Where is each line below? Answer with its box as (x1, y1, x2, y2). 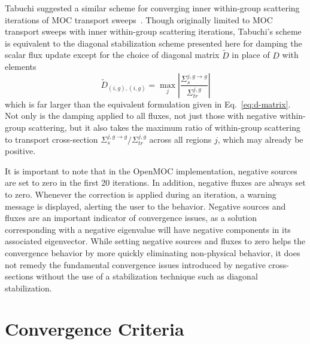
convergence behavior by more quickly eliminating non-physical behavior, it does (5, 246, 300, 259)
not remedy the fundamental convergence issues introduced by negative (5, 258, 266, 271)
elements (5, 60, 37, 73)
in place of (232, 48, 270, 61)
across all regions (149, 133, 212, 145)
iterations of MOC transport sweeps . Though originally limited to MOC (5, 13, 273, 26)
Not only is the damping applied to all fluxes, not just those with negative (5, 109, 277, 122)
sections (5, 270, 34, 282)
